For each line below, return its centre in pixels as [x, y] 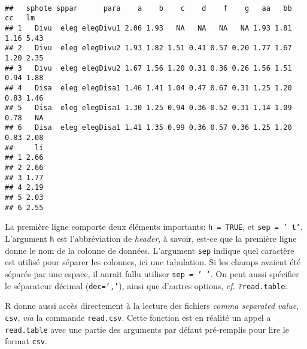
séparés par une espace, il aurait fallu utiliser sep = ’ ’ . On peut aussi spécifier [152, 273]
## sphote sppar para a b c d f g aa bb [148, 8]
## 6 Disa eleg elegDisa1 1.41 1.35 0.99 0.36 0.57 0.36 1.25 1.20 [148, 128]
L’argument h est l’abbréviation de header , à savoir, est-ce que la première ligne [151, 239]
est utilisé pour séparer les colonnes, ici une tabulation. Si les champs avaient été [153, 262]
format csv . [26, 341]
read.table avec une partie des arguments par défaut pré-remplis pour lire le [147, 329]
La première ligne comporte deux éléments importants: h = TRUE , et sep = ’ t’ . [154, 227]
